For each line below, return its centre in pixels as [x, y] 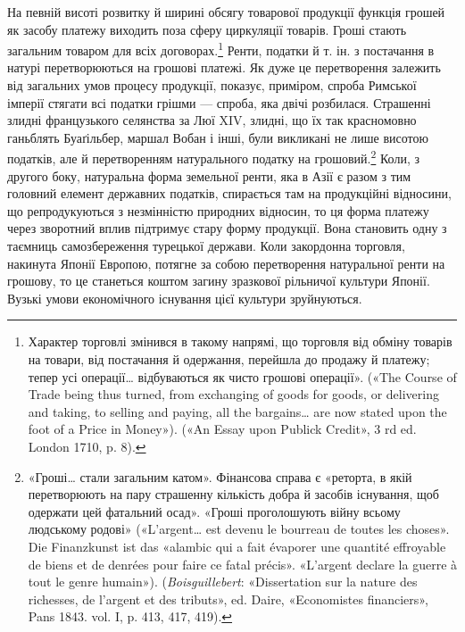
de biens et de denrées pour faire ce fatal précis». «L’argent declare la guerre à [243, 564]
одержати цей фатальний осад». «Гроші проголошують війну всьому [214, 511]
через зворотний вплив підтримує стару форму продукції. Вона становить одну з [227, 228]
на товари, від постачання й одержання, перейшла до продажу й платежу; [229, 359]
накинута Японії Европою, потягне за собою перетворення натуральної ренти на [226, 263]
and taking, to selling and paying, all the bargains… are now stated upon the [237, 411]
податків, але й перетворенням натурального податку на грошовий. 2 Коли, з [213, 157]
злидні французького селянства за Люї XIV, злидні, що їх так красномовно [212, 120]
